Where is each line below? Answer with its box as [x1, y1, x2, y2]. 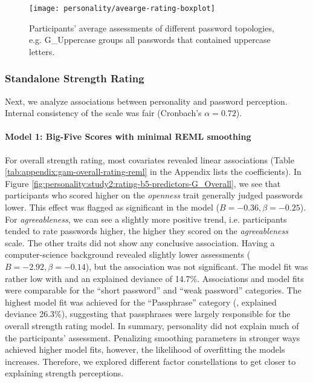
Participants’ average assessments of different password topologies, [29, 21, 274, 34]
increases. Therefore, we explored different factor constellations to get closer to [5, 355, 296, 367]
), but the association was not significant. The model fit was [85, 260, 308, 272]
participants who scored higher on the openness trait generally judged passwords [5, 189, 303, 201]
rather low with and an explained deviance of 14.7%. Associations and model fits [5, 272, 304, 284]
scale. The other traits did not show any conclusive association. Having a [5, 236, 275, 249]
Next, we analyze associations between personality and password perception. [5, 94, 288, 107]
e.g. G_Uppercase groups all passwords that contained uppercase [29, 33, 271, 46]
